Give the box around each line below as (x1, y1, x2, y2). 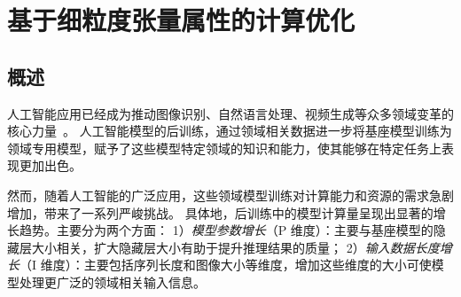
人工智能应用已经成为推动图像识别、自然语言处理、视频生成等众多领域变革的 (7, 104, 454, 122)
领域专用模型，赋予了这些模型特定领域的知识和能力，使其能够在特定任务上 (7, 138, 441, 157)
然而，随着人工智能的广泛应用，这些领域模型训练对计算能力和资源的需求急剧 (7, 185, 454, 204)
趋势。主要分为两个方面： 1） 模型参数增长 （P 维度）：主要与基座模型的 (19, 221, 434, 239)
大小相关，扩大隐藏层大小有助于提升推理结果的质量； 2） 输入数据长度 (31, 238, 440, 256)
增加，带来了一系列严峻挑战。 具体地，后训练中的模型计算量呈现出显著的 (7, 203, 434, 222)
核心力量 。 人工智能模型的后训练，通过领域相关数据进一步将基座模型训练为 (7, 121, 452, 140)
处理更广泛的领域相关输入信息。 (19, 272, 206, 291)
